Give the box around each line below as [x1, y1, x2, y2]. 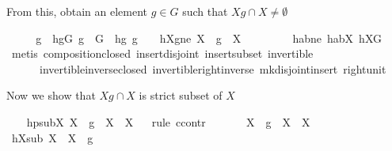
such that [182, 3, 228, 19]
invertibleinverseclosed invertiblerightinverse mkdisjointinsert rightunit [39, 60, 386, 77]
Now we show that [6, 87, 96, 104]
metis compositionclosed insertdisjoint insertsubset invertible [11, 45, 314, 62]
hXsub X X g [11, 129, 93, 145]
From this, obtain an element [6, 3, 148, 19]
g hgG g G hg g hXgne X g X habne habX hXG [36, 29, 382, 46]
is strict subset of [139, 87, 223, 104]
